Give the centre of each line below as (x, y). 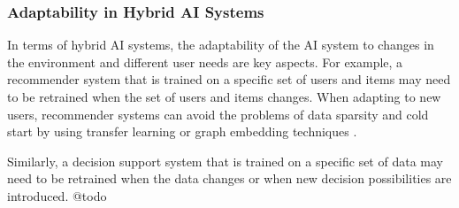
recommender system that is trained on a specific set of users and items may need (229, 79)
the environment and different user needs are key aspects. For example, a (205, 62)
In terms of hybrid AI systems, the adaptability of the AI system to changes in (221, 45)
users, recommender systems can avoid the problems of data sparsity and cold (218, 114)
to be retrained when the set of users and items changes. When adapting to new (224, 96)
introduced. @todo (57, 195)
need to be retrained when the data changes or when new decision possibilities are (229, 178)
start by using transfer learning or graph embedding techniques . (182, 131)
